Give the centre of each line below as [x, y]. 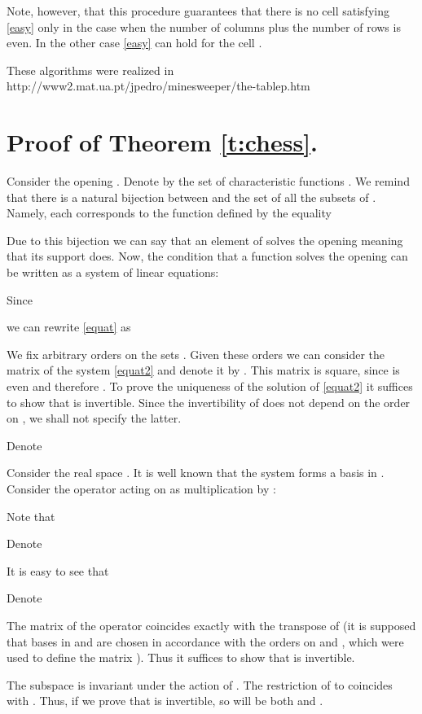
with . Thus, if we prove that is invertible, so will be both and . [165, 701]
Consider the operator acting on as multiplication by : [141, 488]
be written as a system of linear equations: [113, 272]
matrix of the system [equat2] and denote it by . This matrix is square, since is [203, 370]
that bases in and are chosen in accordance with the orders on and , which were [205, 641]
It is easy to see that [58, 570]
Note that [31, 516]
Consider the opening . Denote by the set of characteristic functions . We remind [208, 181]
